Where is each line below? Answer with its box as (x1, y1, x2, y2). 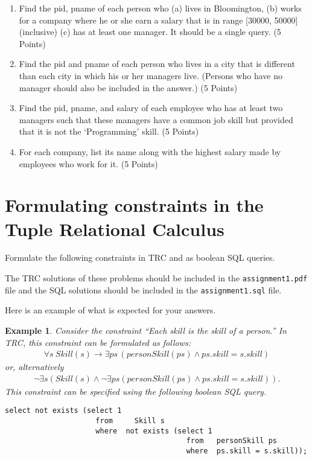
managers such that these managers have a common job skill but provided (19, 113, 293, 126)
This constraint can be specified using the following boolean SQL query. (5, 385, 267, 397)
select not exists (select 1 (5, 406, 122, 415)
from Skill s (95, 417, 165, 426)
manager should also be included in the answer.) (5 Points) (19, 81, 238, 94)
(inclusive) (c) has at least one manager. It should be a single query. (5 (19, 25, 281, 38)
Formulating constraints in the (5, 193, 264, 217)
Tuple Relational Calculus (5, 216, 224, 241)
